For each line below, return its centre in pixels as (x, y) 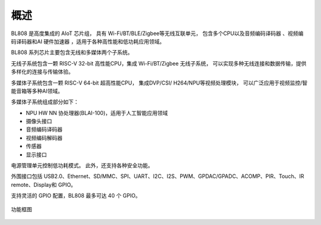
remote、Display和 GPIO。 (44, 185)
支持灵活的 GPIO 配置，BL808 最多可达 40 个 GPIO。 (76, 196)
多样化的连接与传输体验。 (42, 72)
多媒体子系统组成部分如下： (45, 102)
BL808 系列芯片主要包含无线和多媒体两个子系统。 (72, 52)
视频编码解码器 (44, 137)
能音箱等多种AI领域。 (37, 91)
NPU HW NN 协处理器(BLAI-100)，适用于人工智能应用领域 (97, 112)
